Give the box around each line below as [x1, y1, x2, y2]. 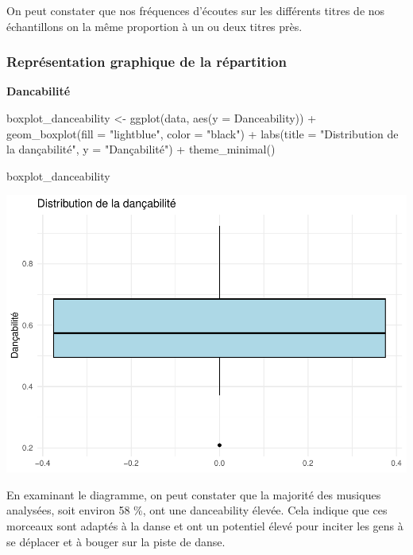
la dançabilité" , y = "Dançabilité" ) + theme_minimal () [6, 141, 276, 157]
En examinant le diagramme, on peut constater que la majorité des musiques [6, 486, 381, 503]
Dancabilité [6, 83, 71, 99]
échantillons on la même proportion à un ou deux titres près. [6, 17, 303, 34]
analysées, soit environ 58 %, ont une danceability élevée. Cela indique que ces [6, 502, 388, 518]
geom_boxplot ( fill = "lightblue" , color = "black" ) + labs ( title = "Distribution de [6, 125, 399, 142]
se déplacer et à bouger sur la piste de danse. [6, 533, 226, 549]
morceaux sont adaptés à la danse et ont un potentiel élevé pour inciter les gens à [6, 518, 403, 534]
